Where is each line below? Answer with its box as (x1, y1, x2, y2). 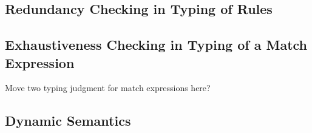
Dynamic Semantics (5, 111, 131, 130)
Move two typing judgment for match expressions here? (5, 81, 211, 94)
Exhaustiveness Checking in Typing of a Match (5, 35, 308, 54)
